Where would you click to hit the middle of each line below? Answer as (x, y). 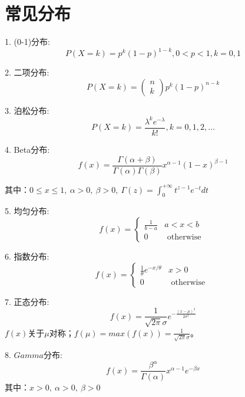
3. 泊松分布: (27, 110)
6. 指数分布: (27, 256)
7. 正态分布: (27, 301)
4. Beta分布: (27, 149)
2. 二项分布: (27, 72)
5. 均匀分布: (27, 211)
